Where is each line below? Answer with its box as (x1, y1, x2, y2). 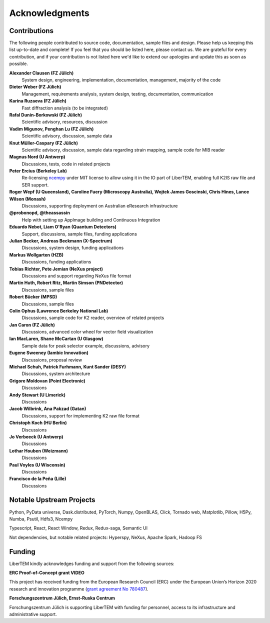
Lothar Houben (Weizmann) (9, 447, 68, 453)
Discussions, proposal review (21, 356, 82, 362)
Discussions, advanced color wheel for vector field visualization (21, 329, 153, 335)
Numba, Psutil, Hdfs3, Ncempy (9, 515, 73, 522)
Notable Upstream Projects (9, 495, 95, 504)
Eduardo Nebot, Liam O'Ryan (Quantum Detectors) (9, 224, 117, 230)
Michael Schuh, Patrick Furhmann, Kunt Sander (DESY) (9, 364, 126, 370)
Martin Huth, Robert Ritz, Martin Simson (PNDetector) (9, 280, 123, 286)
